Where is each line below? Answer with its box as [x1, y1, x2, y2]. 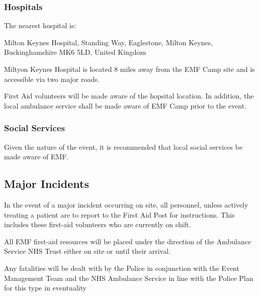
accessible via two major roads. [4, 73, 100, 84]
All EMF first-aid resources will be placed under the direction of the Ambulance [4, 236, 251, 246]
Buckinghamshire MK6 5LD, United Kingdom [4, 47, 146, 57]
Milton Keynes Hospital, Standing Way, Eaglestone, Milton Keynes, [4, 37, 213, 47]
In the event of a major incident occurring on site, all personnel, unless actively [4, 199, 248, 210]
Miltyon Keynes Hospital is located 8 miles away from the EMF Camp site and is [4, 64, 255, 74]
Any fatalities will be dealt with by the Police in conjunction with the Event [4, 262, 239, 273]
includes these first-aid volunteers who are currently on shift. [4, 219, 191, 230]
